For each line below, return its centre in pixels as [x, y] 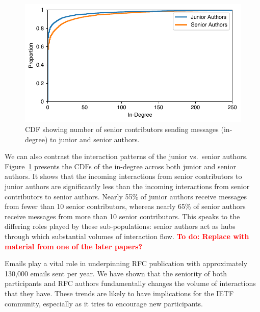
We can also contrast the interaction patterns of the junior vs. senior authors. [126, 156]
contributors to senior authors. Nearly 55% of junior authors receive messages [126, 196]
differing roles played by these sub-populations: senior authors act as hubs [120, 226]
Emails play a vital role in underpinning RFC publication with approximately [126, 263]
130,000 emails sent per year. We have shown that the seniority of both [116, 273]
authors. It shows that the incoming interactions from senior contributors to [123, 176]
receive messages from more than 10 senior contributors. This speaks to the [122, 216]
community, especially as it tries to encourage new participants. [104, 303]
